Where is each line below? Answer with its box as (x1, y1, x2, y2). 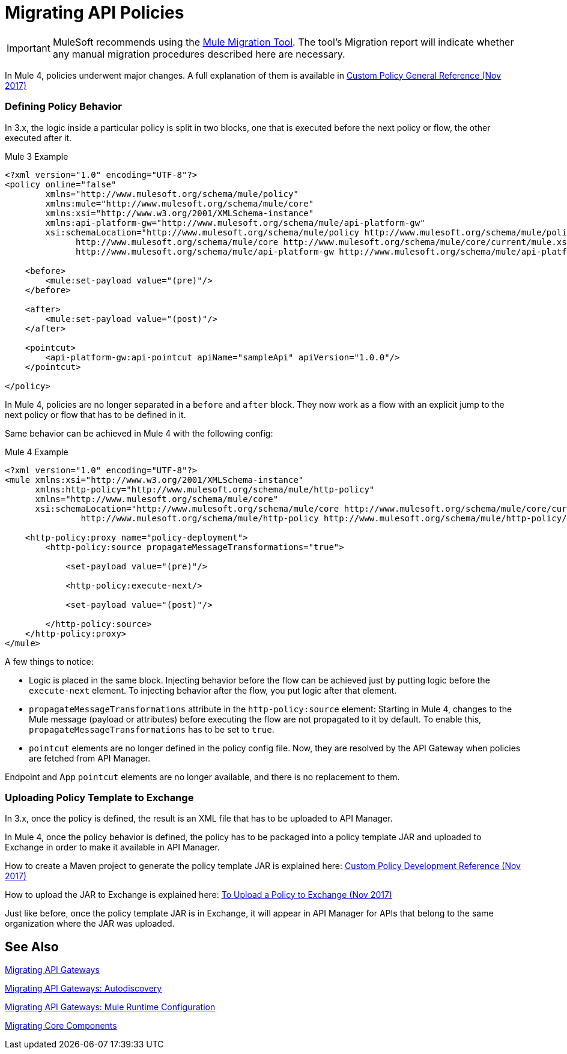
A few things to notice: (5, 656, 94, 667)
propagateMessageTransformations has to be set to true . (29, 724, 274, 734)
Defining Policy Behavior (5, 100, 122, 113)
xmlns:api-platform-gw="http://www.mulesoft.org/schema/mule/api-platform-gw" (45, 217, 425, 228)
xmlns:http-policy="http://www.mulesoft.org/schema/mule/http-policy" (35, 484, 375, 494)
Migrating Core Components (5, 1020, 117, 1031)
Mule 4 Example (5, 446, 68, 457)
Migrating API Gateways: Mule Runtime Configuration (5, 1002, 216, 1013)
